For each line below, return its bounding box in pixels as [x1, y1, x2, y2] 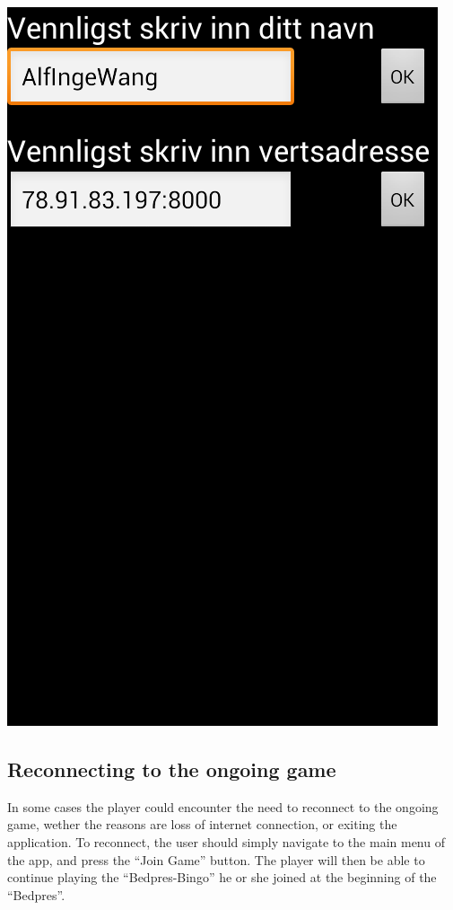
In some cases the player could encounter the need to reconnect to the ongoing [7, 797, 439, 816]
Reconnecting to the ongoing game [7, 755, 336, 782]
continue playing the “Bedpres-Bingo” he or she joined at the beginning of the [7, 868, 437, 887]
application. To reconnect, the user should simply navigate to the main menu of [7, 832, 445, 851]
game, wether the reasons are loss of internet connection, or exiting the [7, 815, 397, 834]
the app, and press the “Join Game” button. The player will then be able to [7, 850, 425, 869]
